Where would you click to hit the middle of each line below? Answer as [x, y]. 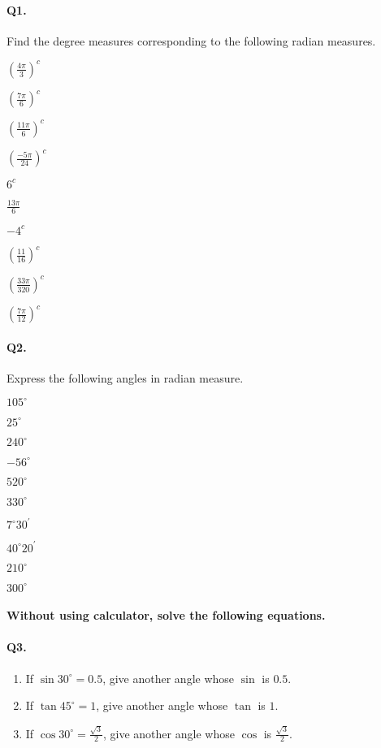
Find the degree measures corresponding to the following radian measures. [191, 40]
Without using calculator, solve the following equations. [166, 615]
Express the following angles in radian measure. [125, 378]
